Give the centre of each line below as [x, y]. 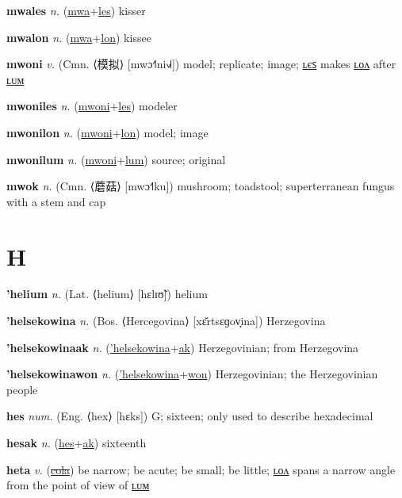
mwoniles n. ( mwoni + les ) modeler [92, 106]
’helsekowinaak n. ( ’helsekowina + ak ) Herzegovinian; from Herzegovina [183, 347]
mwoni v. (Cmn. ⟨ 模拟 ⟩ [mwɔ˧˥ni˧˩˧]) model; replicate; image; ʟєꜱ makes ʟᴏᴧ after [201, 64]
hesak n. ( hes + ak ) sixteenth [77, 443]
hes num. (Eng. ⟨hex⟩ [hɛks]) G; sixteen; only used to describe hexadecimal [190, 416]
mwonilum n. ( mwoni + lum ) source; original [116, 159]
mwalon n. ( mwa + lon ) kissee [79, 37]
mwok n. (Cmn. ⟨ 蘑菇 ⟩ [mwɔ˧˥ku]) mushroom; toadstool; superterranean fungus [201, 186]
